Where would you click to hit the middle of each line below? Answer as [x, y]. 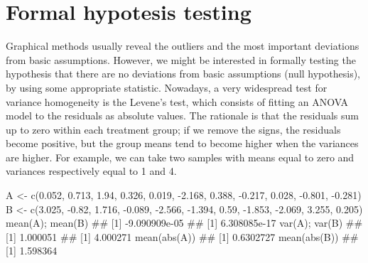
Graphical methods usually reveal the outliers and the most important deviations [183, 46]
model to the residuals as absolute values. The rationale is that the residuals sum [182, 116]
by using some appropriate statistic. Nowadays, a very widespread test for [167, 87]
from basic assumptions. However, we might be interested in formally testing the [181, 59]
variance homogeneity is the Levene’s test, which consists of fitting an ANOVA [177, 101]
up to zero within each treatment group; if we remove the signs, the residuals [173, 129]
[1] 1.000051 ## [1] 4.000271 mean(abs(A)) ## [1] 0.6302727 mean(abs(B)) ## [182, 236]
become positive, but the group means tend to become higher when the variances [182, 143]
